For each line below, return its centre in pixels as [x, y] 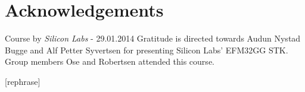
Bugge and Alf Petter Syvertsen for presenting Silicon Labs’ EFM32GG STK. [147, 50]
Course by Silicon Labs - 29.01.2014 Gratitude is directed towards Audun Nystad [153, 38]
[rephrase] [23, 81]
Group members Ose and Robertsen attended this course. [110, 61]
